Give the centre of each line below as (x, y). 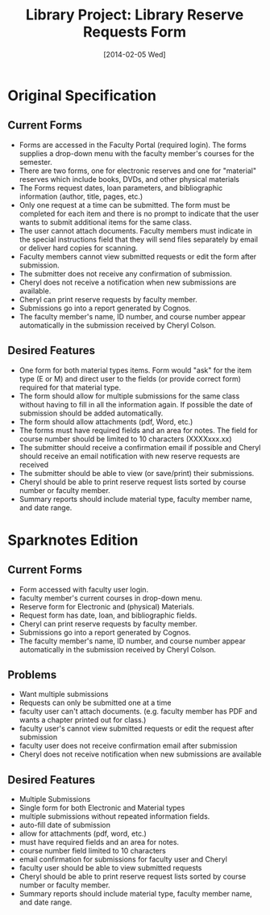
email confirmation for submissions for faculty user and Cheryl (123, 859)
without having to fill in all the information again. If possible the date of (136, 404)
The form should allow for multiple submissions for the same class (129, 396)
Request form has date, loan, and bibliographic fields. (108, 615)
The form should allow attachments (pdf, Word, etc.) (106, 421)
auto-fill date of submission (64, 825)
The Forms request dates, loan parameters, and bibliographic (121, 188)
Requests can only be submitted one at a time (95, 703)
